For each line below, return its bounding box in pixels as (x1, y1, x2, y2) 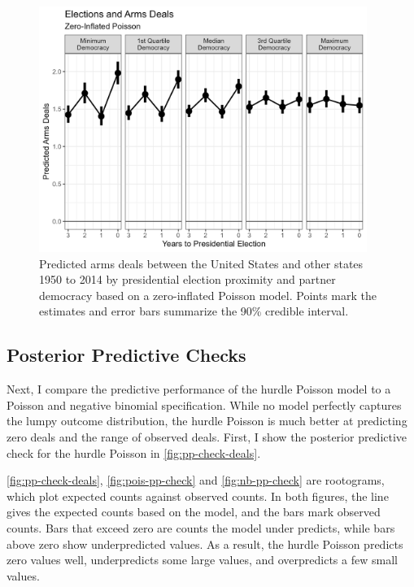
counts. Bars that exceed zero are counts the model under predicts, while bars (7, 520, 395, 537)
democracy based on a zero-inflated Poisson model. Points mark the (39, 286, 377, 303)
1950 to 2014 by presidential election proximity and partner (39, 271, 336, 288)
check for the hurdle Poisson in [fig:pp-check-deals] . (7, 444, 261, 461)
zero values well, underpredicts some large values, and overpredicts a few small (7, 551, 398, 568)
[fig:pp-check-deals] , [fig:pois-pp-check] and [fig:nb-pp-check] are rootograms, (7, 472, 385, 489)
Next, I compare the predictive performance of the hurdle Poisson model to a (7, 380, 391, 398)
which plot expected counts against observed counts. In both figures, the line (7, 487, 389, 504)
